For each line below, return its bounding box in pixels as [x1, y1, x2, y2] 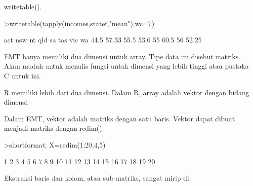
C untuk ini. [4, 70, 41, 80]
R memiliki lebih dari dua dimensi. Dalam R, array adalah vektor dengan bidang [4, 87, 249, 97]
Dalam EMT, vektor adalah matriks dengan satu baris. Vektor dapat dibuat [4, 113, 235, 123]
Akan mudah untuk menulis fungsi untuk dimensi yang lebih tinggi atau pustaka [4, 61, 249, 71]
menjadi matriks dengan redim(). [4, 123, 104, 133]
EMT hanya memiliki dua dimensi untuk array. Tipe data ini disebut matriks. [4, 51, 241, 61]
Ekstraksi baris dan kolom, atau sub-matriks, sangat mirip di [4, 173, 189, 183]
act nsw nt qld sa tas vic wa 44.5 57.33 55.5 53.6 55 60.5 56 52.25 [4, 35, 202, 45]
